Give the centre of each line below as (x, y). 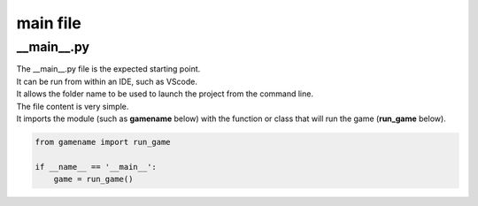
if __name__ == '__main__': (96, 167)
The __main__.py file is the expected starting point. (108, 69)
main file (49, 23)
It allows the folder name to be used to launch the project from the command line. (165, 94)
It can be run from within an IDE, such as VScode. (107, 81)
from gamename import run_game (103, 142)
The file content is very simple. (73, 106)
